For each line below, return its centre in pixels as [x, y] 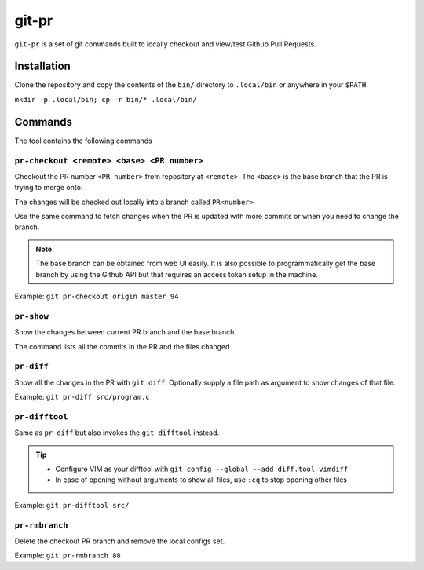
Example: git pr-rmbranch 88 [68, 555]
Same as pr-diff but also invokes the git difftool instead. [117, 433]
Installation [42, 66]
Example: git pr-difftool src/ [72, 505]
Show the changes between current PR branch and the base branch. [126, 332]
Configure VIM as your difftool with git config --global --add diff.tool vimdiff [202, 469]
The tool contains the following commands [83, 141]
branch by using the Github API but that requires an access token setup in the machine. [177, 274]
